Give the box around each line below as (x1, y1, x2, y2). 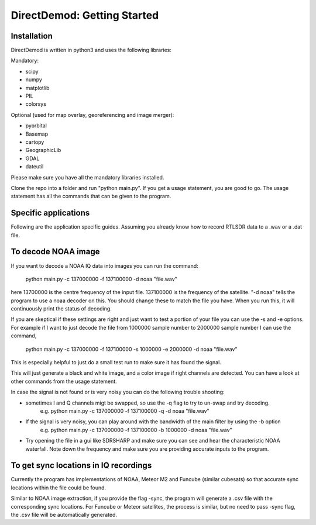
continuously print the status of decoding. (11, 305, 112, 312)
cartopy (25, 138, 44, 146)
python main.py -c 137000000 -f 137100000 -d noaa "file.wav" (25, 275, 178, 282)
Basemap (25, 130, 49, 137)
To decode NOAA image (11, 247, 100, 257)
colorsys (25, 101, 47, 108)
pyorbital (25, 122, 47, 129)
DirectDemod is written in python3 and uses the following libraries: (11, 47, 172, 54)
